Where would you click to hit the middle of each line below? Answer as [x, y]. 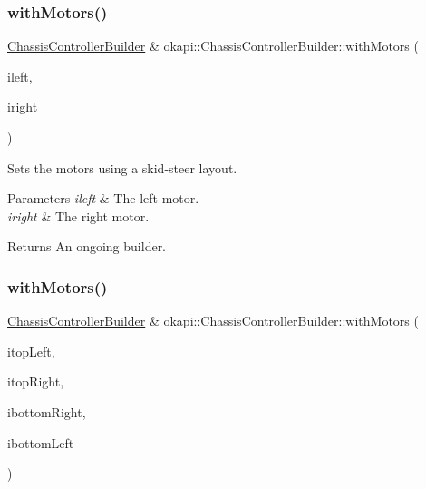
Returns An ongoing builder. [87, 246]
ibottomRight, [47, 411]
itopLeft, [31, 351]
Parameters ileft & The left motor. [103, 198]
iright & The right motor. [78, 215]
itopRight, [36, 381]
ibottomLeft [41, 442]
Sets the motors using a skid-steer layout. [122, 167]
